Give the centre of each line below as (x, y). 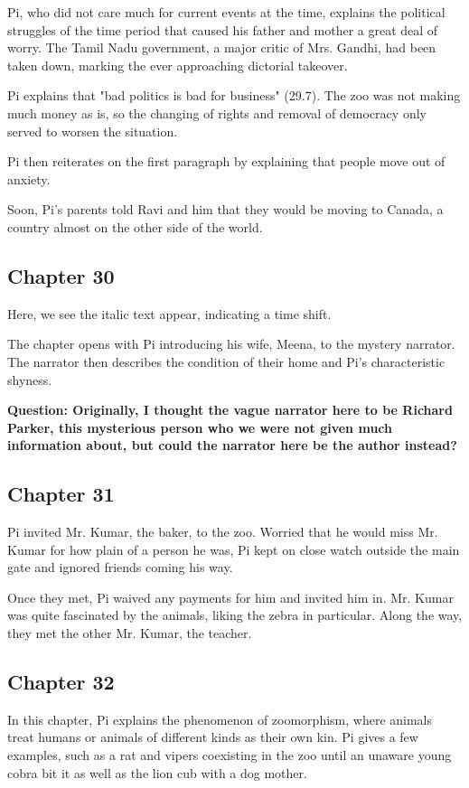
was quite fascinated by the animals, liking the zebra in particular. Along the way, (235, 615)
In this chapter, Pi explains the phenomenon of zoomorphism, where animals (220, 719)
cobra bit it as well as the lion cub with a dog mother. (157, 772)
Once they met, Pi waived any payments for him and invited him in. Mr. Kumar (230, 597)
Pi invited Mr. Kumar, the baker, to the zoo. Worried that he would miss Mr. (223, 532)
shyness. (30, 379)
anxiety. (29, 178)
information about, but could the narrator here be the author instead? (232, 445)
